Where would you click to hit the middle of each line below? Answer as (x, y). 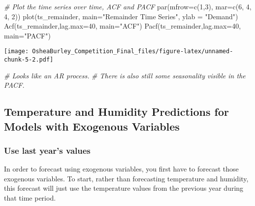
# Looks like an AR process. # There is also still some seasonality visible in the (125, 75)
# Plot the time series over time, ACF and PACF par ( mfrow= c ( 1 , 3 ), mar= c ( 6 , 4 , (128, 6)
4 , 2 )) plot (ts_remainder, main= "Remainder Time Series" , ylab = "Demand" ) (121, 16)
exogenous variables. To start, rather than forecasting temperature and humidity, (126, 178)
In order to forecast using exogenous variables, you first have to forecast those (121, 169)
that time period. (30, 198)
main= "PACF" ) (27, 35)
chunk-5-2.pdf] (29, 60)
